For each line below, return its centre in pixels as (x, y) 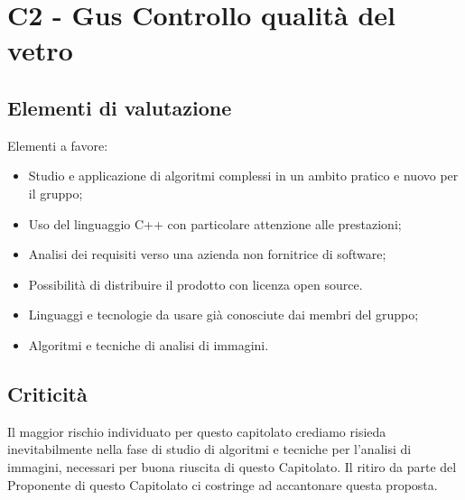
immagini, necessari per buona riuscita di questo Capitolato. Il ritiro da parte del (232, 466)
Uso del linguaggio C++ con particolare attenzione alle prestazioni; (215, 223)
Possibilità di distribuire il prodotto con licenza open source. (195, 284)
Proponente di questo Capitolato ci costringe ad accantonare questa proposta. (223, 484)
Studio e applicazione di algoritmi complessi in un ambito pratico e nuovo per (243, 176)
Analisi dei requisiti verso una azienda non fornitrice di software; (207, 254)
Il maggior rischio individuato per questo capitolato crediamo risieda (197, 431)
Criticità (47, 393)
